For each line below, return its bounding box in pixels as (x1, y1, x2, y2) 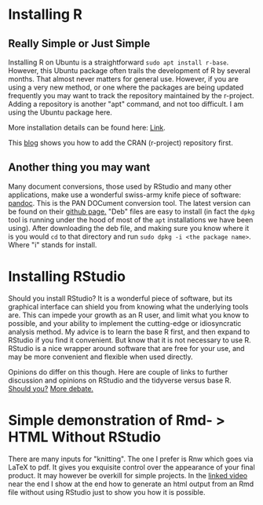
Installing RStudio (8, 268, 126, 285)
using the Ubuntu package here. (8, 108, 112, 117)
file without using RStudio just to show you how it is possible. (8, 487, 206, 496)
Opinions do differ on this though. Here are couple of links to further (8, 367, 228, 376)
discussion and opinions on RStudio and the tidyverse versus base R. (8, 375, 232, 385)
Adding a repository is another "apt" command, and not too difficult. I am (8, 100, 244, 108)
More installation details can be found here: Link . (8, 123, 166, 132)
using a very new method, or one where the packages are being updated (8, 82, 244, 92)
